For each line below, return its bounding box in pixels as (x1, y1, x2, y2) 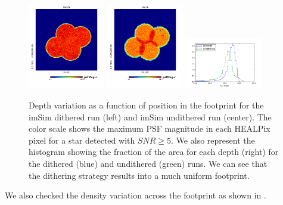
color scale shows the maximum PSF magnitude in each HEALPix (29, 122, 270, 135)
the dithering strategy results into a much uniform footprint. (29, 169, 250, 181)
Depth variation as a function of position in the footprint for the (29, 98, 264, 111)
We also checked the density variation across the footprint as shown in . (5, 189, 266, 201)
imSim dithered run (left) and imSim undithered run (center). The (29, 110, 272, 123)
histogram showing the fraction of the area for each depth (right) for (29, 145, 279, 158)
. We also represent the (171, 133, 255, 146)
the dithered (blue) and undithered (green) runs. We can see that (29, 157, 268, 169)
